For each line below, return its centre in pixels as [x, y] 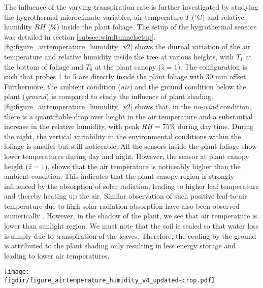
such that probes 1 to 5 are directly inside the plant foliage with [104, 76]
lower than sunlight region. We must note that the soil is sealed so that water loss [131, 226]
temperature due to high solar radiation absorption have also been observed [122, 205]
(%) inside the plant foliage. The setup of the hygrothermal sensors [152, 27]
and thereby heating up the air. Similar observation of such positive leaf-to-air [126, 196]
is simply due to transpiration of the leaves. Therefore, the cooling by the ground [130, 235]
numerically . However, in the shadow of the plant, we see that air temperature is [131, 216]
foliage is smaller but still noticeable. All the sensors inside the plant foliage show [131, 146]
